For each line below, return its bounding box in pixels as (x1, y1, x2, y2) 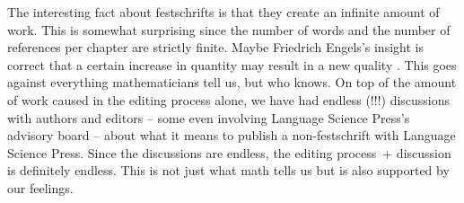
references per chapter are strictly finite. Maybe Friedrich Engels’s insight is (7, 38, 424, 57)
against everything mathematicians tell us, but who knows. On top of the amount (7, 73, 457, 92)
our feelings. (7, 178, 74, 197)
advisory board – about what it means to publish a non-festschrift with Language (7, 126, 456, 145)
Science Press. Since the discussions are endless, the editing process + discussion (7, 143, 451, 162)
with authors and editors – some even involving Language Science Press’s (7, 108, 410, 127)
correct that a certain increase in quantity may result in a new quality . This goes (7, 55, 457, 74)
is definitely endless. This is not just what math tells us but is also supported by (7, 161, 450, 180)
